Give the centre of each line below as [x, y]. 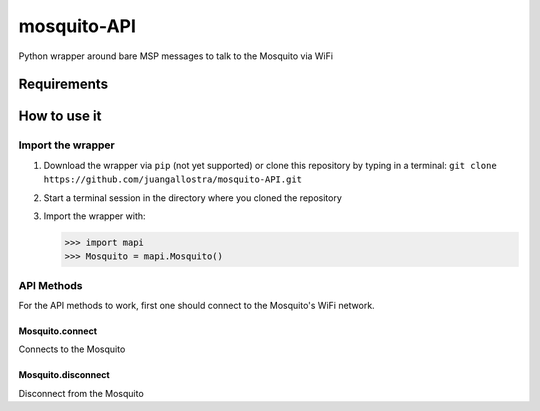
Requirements [63, 84]
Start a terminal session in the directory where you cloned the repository [192, 197]
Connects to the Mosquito [72, 349]
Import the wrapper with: [94, 216]
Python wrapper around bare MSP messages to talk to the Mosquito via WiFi [176, 56]
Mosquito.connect [58, 331]
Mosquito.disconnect [64, 375]
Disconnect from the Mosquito [81, 393]
